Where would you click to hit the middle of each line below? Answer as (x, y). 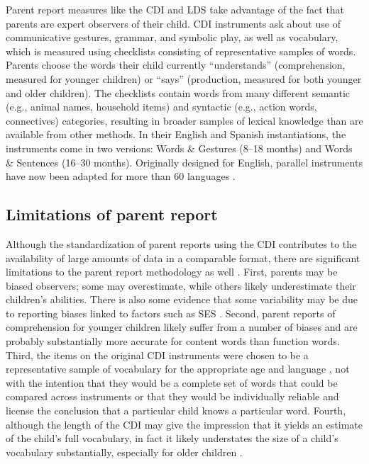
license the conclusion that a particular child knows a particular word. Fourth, (176, 411)
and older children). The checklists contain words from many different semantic (178, 92)
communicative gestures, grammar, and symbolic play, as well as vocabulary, (172, 37)
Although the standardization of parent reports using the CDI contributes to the (181, 243)
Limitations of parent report (112, 214)
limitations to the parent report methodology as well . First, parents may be (172, 272)
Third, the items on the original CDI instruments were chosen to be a (157, 355)
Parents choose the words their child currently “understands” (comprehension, (176, 65)
